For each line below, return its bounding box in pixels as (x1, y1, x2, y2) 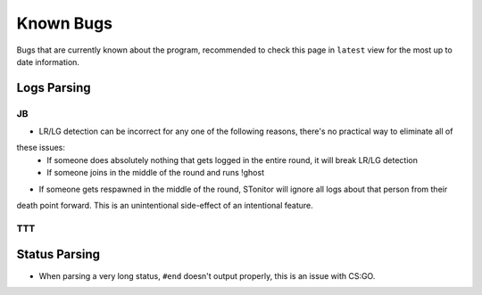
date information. (16, 56, 80, 67)
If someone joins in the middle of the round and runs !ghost (46, 168, 265, 178)
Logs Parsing (16, 80, 91, 95)
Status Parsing (16, 247, 101, 262)
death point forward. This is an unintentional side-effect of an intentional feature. (16, 201, 314, 211)
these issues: (16, 143, 66, 153)
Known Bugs (16, 13, 113, 33)
